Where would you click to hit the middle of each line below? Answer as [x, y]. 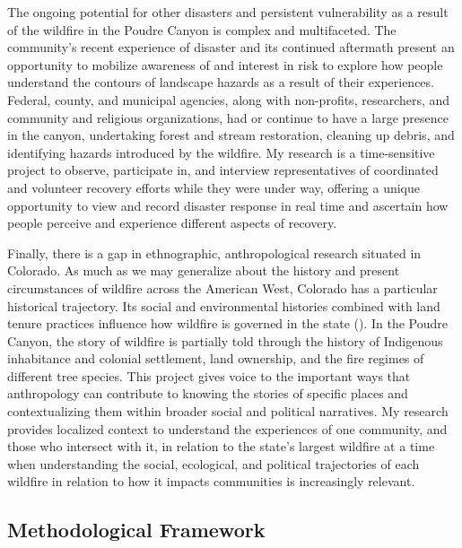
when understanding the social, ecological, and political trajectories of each [214, 463]
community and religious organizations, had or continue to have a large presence [228, 117]
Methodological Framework [136, 530]
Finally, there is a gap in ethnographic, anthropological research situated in [214, 252]
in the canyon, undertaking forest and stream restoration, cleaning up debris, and [231, 135]
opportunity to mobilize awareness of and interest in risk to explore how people [225, 64]
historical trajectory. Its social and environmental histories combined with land [224, 305]
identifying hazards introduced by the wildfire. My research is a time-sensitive [221, 152]
